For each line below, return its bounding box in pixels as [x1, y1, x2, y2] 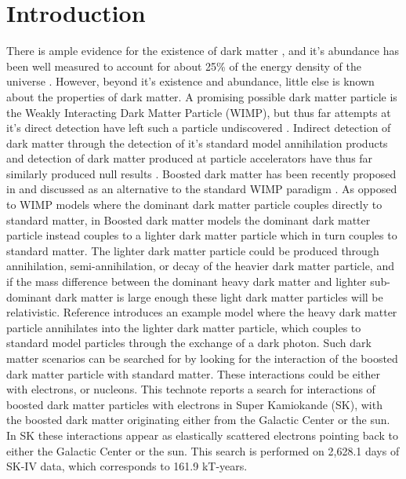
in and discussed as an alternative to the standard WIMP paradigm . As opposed [6, 181, 397, 197]
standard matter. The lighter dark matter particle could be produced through [6, 242, 379, 258]
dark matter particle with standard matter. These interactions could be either [6, 365, 380, 382]
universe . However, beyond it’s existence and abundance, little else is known [6, 73, 375, 90]
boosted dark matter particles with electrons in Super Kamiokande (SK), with [6, 396, 382, 412]
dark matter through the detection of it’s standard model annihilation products [6, 134, 388, 151]
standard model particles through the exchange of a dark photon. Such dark [6, 335, 372, 351]
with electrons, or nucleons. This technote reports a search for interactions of [6, 381, 375, 397]
